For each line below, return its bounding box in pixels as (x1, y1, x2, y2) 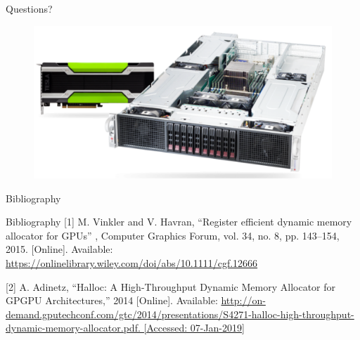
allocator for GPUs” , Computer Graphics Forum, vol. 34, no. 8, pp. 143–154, (6, 228, 340, 242)
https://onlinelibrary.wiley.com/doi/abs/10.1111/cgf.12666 (6, 255, 258, 270)
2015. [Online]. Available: (6, 242, 113, 256)
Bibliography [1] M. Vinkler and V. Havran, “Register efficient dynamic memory (6, 214, 352, 229)
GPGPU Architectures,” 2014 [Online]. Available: (6, 293, 218, 308)
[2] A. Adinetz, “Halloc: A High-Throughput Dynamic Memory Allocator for (6, 279, 335, 294)
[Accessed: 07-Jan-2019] (143, 320, 245, 335)
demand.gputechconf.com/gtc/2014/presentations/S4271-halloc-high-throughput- (6, 306, 354, 321)
